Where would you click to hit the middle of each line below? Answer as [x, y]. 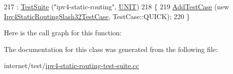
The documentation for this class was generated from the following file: [111, 49]
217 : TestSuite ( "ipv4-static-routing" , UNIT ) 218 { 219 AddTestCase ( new [116, 6]
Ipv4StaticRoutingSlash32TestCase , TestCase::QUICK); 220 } [97, 16]
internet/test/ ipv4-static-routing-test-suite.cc [72, 65]
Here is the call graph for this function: [63, 33]
